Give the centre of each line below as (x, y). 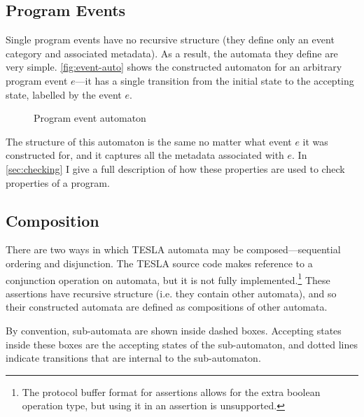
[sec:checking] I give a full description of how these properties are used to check (175, 168)
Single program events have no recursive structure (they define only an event (170, 40)
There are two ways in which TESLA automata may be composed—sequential (173, 249)
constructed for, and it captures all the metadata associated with (145, 155)
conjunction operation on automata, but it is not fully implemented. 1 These (168, 278)
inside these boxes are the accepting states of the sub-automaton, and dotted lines (182, 344)
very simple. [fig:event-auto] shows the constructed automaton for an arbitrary (174, 67)
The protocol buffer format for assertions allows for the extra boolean (171, 391)
